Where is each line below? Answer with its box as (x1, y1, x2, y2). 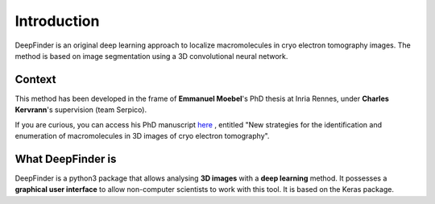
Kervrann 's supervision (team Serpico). (14, 105, 147, 114)
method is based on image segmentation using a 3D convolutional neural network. (14, 51, 288, 60)
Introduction (14, 12, 100, 30)
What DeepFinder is (14, 152, 117, 165)
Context (14, 73, 56, 86)
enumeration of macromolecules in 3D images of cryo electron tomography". (14, 131, 270, 141)
